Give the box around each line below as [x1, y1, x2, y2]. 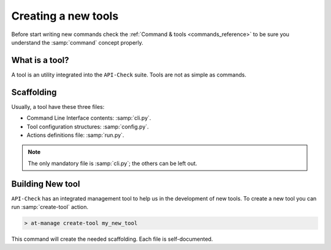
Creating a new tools [11, 9, 119, 23]
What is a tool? [11, 55, 69, 65]
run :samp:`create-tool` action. [11, 204, 89, 210]
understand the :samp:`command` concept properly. [11, 39, 143, 46]
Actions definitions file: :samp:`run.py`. [26, 131, 124, 139]
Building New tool [11, 178, 80, 189]
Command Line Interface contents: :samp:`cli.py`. [26, 114, 151, 122]
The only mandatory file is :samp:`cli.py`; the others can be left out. [28, 160, 197, 167]
